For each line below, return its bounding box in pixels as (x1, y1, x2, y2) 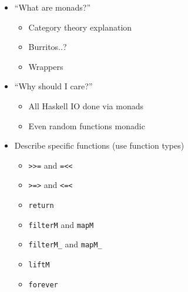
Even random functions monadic (28, 119, 145, 132)
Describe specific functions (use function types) (14, 139, 184, 152)
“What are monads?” (14, 1, 91, 13)
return (28, 202, 54, 210)
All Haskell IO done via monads (28, 99, 143, 112)
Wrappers (28, 60, 63, 72)
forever (28, 280, 58, 289)
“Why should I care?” (14, 80, 93, 92)
